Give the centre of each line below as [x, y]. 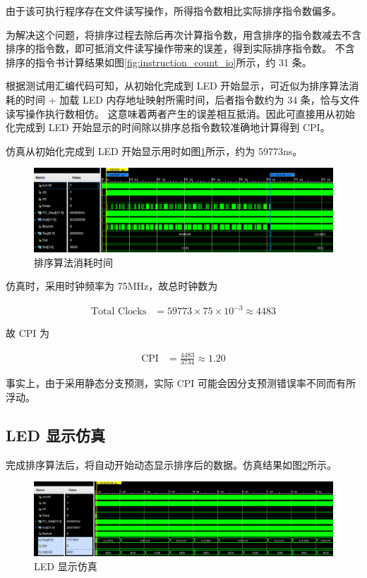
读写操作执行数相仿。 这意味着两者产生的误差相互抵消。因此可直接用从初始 [180, 113]
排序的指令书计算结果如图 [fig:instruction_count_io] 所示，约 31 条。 [159, 62]
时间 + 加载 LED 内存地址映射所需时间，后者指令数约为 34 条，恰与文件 [192, 99]
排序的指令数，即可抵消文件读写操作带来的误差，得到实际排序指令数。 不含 [180, 48]
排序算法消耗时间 [73, 262]
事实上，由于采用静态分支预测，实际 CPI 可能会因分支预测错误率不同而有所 [181, 383]
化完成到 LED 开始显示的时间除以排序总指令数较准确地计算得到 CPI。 [168, 127]
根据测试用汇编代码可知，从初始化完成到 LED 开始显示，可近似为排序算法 [178, 86]
